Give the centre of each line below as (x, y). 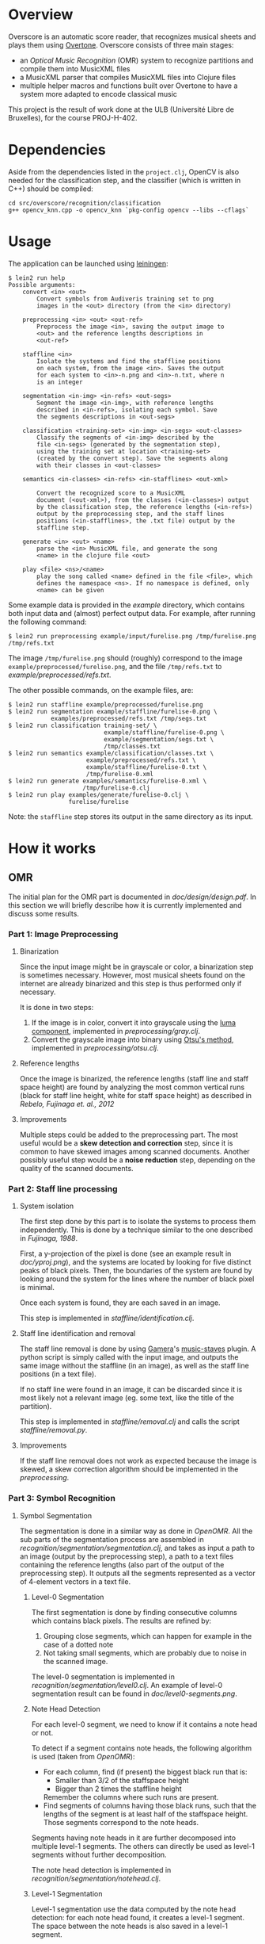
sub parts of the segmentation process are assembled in (112, 1539)
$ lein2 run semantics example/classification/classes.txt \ (111, 753)
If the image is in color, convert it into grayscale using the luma (133, 1023)
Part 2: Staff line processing (63, 1189)
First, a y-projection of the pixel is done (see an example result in (125, 1253)
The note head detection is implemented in (101, 1869)
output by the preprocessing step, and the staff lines (131, 514)
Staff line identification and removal (78, 1334)
